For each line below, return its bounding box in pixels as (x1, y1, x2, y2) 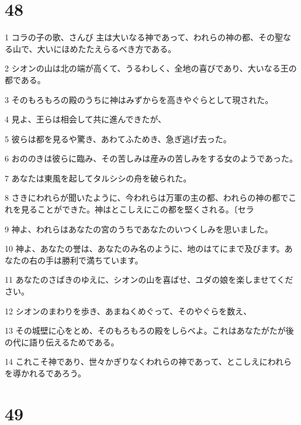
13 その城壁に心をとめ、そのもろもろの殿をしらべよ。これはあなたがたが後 (5, 324, 294, 337)
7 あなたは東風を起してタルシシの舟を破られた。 (5, 172, 192, 184)
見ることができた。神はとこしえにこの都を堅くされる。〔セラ (20, 203, 254, 215)
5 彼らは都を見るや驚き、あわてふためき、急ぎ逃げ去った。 (5, 132, 231, 145)
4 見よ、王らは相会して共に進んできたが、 (5, 113, 167, 125)
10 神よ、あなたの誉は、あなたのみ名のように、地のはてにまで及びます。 (5, 242, 285, 255)
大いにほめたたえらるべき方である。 (37, 42, 177, 54)
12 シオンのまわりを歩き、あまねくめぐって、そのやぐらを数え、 (5, 304, 252, 317)
